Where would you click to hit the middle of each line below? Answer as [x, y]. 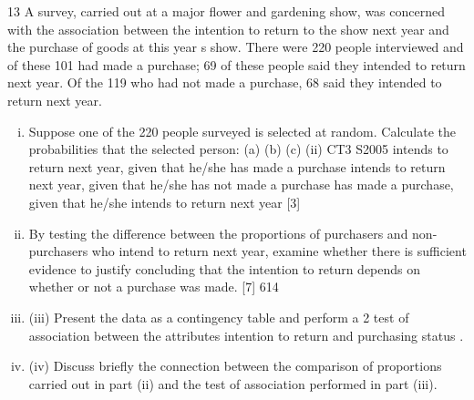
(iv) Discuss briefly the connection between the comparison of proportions [235, 366]
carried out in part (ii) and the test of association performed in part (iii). [233, 383]
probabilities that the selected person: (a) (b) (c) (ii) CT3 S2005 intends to [238, 149]
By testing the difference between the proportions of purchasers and [218, 233]
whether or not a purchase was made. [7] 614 [154, 287]
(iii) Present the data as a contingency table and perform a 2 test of [219, 317]
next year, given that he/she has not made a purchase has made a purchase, [241, 185]
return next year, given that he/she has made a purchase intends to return [237, 166]
